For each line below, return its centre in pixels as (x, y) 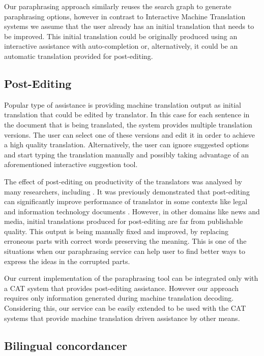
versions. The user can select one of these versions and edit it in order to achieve (129, 134)
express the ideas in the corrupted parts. (67, 261)
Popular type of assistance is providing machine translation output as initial (123, 104)
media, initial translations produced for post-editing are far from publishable (124, 221)
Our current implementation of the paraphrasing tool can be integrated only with (131, 278)
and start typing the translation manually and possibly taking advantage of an (127, 154)
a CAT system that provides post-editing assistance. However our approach (122, 288)
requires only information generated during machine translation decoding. (119, 298)
